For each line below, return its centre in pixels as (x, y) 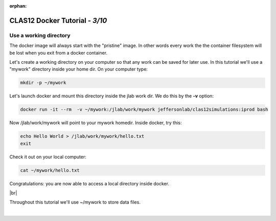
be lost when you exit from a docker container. (58, 53)
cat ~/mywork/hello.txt (50, 170)
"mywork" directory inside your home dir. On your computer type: (79, 69)
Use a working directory (40, 35)
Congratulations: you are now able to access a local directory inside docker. (89, 183)
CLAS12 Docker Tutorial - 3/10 (58, 20)
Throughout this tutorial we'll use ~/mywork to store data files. (75, 202)
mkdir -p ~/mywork (43, 83)
